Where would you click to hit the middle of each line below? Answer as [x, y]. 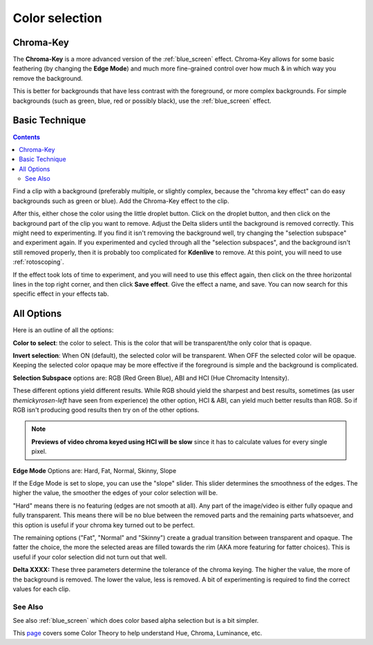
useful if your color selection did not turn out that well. [90, 557]
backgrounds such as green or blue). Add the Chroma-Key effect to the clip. [121, 201]
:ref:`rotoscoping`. [39, 262]
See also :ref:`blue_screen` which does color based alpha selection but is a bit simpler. [136, 621]
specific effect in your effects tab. [61, 294]
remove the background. [48, 78]
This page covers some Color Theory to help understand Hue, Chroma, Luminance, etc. [137, 633]
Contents [27, 137]
